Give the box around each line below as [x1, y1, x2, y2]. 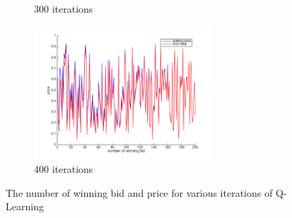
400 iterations [34, 162, 93, 176]
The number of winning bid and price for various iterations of [6, 185, 273, 200]
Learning [6, 199, 44, 214]
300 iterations [34, 1, 93, 16]
